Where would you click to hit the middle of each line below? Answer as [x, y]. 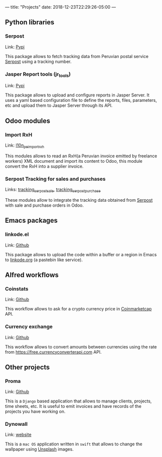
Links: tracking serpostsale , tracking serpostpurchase [53, 190]
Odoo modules [28, 121]
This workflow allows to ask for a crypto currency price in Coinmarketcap [78, 309]
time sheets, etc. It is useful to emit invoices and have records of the [73, 406]
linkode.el [17, 234]
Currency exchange [29, 327]
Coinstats [17, 288]
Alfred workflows [32, 275]
